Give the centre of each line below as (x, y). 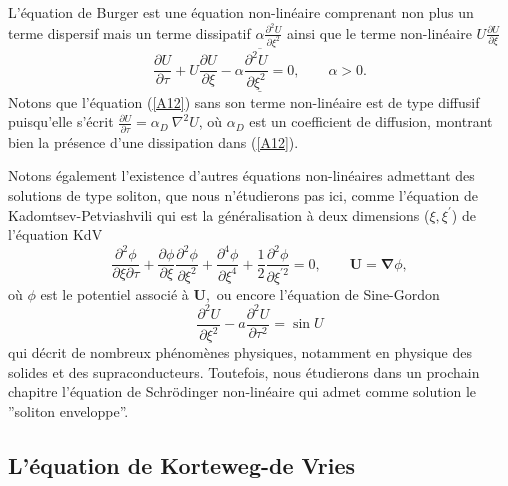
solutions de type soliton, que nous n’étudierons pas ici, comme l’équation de (243, 194)
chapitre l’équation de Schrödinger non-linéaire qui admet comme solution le (242, 391)
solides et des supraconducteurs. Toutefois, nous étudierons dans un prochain (244, 371)
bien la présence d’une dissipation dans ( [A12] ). (153, 141)
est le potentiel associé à (114, 293)
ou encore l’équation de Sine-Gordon (328, 293)
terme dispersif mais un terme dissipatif (129, 32)
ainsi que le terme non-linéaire (379, 32)
